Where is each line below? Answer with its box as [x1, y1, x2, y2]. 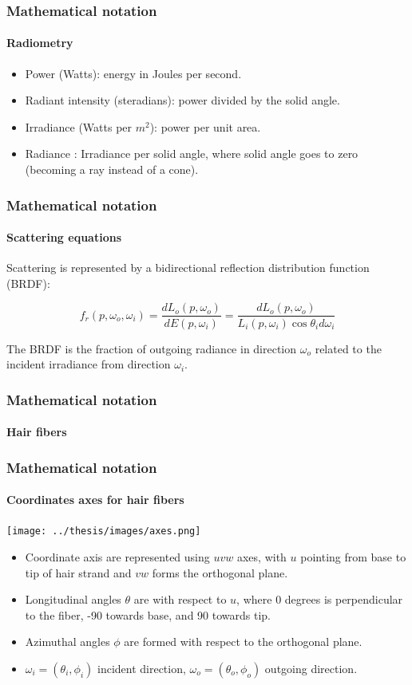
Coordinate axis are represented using [25, 549, 210, 565]
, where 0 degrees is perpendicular [236, 591, 403, 608]
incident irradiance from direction [6, 356, 171, 372]
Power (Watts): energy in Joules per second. [25, 65, 242, 81]
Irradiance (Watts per [25, 118, 133, 135]
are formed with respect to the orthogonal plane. [124, 633, 362, 650]
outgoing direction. [264, 659, 358, 676]
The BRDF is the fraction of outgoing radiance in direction [6, 340, 297, 356]
